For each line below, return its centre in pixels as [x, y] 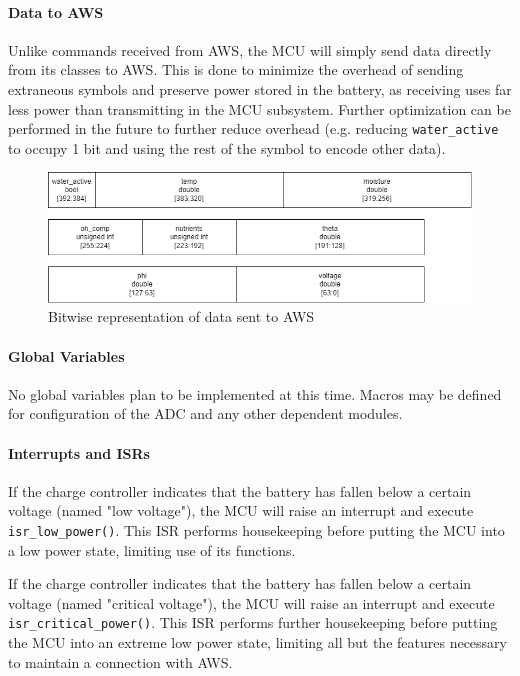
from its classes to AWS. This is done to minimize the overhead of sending [236, 69]
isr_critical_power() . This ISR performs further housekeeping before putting [253, 622]
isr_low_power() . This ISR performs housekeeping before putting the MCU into [256, 529]
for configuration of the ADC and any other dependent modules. [205, 413]
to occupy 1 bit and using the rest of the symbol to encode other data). [227, 147]
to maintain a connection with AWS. [120, 661]
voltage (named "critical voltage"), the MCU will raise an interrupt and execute [251, 602]
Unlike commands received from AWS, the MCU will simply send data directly [250, 49]
